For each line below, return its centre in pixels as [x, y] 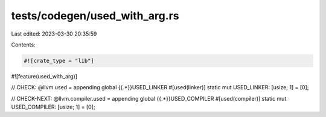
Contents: [23, 45]
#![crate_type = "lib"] [59, 61]
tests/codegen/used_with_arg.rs [95, 16]
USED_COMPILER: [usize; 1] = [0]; [53, 107]
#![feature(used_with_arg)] [44, 76]
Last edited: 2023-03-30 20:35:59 [54, 34]
